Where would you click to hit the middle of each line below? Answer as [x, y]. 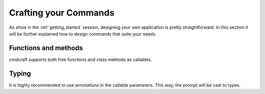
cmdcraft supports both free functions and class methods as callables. [80, 59]
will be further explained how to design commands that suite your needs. [83, 34]
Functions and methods [46, 48]
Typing [20, 73]
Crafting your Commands [62, 13]
